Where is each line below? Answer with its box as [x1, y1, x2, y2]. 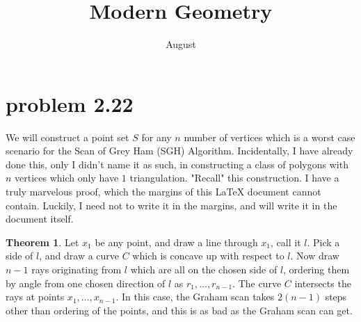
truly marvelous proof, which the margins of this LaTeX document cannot [6, 184, 321, 199]
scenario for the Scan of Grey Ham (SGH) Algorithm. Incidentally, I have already [6, 143, 353, 158]
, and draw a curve [39, 248, 120, 263]
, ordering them [283, 262, 350, 276]
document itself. [6, 211, 74, 226]
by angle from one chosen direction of [6, 275, 166, 290]
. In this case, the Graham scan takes [115, 289, 275, 304]
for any [141, 129, 172, 144]
